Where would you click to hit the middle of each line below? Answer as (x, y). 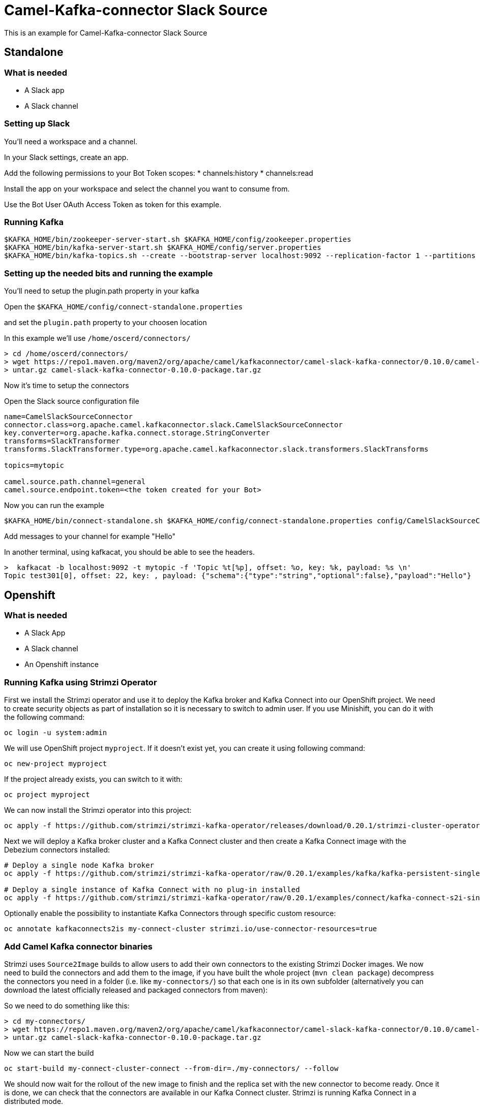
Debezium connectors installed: (57, 850)
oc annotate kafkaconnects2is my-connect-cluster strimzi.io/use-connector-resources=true (191, 929)
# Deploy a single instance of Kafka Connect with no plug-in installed (152, 890)
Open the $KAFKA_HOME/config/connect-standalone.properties (124, 307)
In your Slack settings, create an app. (66, 157)
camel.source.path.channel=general (75, 482)
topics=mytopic (34, 466)
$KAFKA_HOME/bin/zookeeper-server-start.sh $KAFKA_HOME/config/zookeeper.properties (178, 240)
